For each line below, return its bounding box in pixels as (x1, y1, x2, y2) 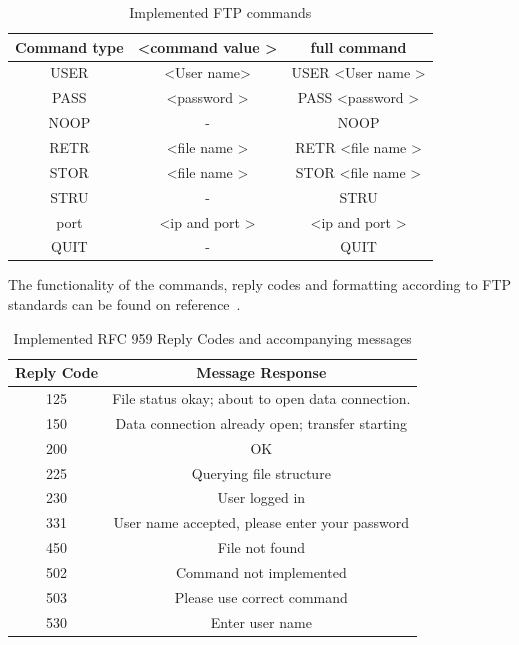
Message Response (196, 362, 327, 383)
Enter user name (210, 611, 312, 632)
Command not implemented (175, 561, 347, 582)
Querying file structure (191, 462, 331, 483)
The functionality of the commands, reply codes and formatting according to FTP (8, 274, 512, 295)
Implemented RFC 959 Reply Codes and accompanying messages (13, 327, 412, 348)
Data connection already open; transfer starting (115, 412, 408, 433)
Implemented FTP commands (129, 2, 312, 22)
